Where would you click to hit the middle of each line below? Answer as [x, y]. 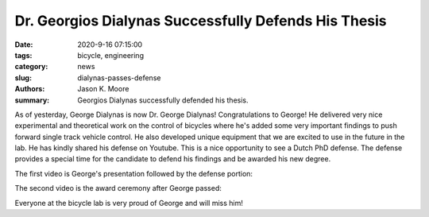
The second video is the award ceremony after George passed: [118, 188]
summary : [32, 100]
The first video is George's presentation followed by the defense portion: [134, 173]
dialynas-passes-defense [119, 77]
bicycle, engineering [111, 55]
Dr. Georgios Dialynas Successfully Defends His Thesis [201, 21]
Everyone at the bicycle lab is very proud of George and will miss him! [129, 203]
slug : [23, 77]
